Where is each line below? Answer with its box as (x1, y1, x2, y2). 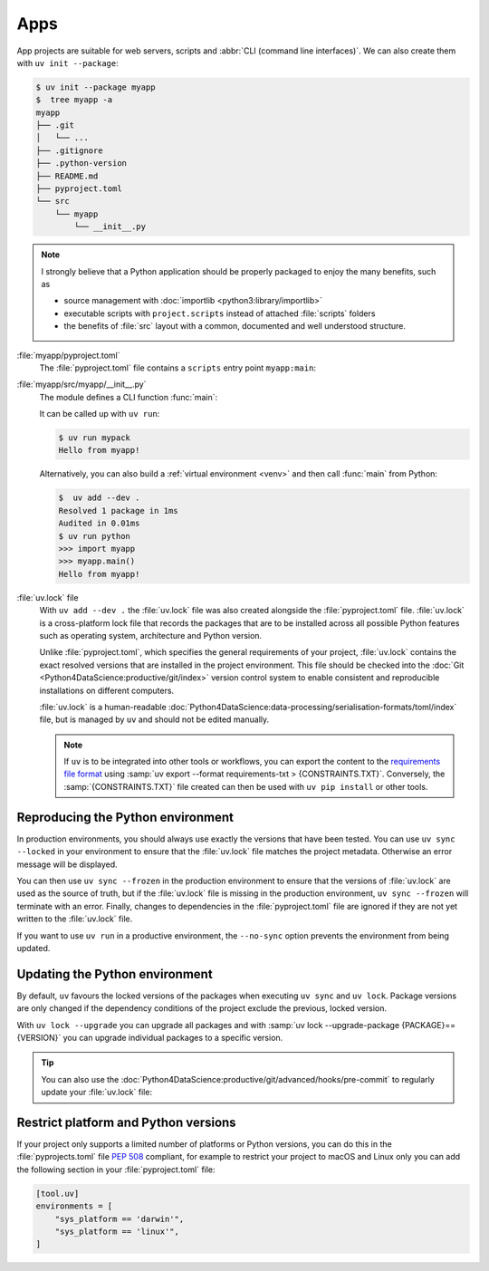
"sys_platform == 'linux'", (54, 1226, 180, 1237)
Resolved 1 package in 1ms (58, 506, 178, 515)
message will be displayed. (16, 859, 118, 870)
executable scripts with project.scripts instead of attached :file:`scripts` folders (63, 308, 376, 319)
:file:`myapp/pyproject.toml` (16, 350, 120, 361)
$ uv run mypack (58, 433, 131, 443)
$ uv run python (58, 531, 131, 541)
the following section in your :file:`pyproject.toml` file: (16, 1164, 216, 1175)
